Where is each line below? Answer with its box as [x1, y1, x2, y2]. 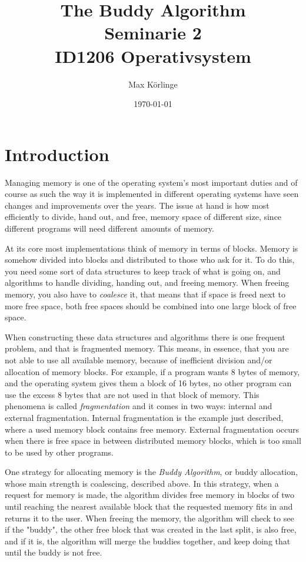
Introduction [5, 142, 109, 166]
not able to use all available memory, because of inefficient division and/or [5, 353, 272, 366]
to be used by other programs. [5, 446, 114, 458]
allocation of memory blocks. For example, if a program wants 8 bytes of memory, [5, 365, 300, 377]
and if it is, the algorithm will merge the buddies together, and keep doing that [5, 534, 291, 547]
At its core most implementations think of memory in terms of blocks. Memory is [5, 242, 298, 254]
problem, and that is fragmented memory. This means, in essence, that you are [5, 342, 289, 354]
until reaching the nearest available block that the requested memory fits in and [5, 500, 293, 513]
